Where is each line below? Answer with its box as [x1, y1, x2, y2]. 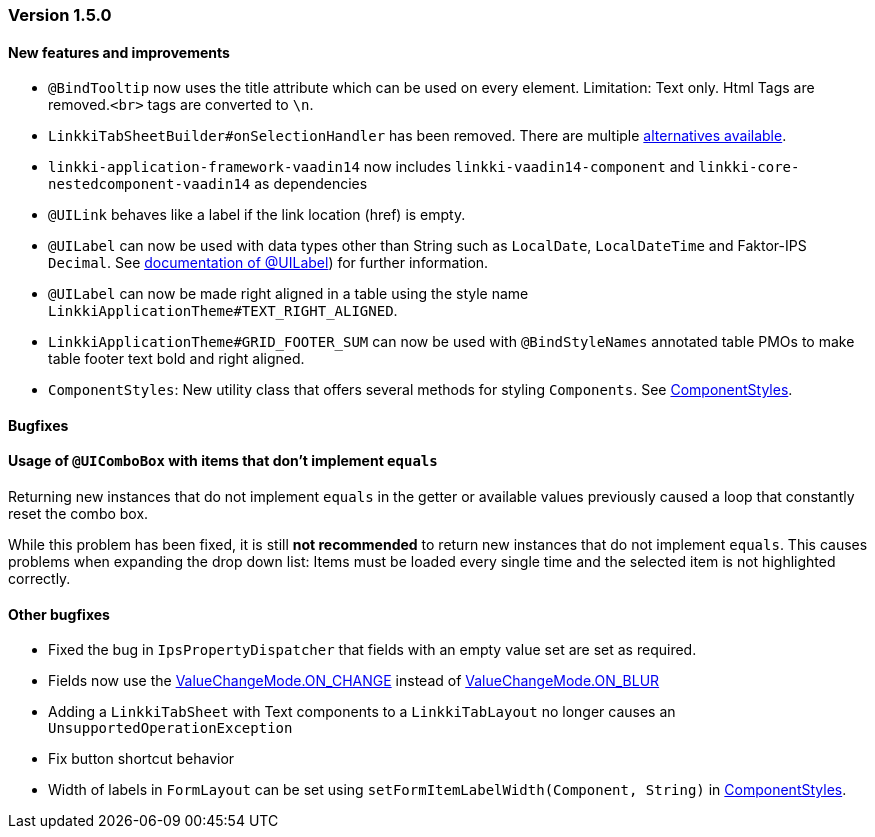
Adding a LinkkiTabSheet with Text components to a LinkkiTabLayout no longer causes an [48, 703, 676, 721]
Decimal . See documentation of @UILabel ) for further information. [48, 254, 489, 272]
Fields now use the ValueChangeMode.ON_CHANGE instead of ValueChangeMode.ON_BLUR [48, 672, 660, 690]
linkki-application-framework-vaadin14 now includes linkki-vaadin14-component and [48, 158, 695, 176]
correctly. [8, 570, 71, 588]
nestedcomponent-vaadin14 [48, 176, 251, 193]
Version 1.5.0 [8, 5, 112, 25]
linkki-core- [698, 159, 800, 176]
